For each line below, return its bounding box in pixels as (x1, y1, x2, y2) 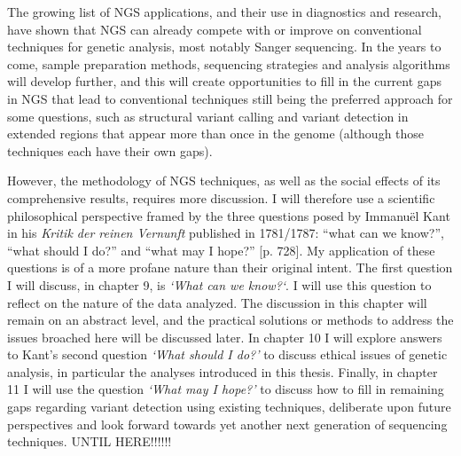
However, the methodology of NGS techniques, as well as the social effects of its (7, 171, 441, 190)
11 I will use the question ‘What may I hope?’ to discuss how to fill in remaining (7, 380, 444, 398)
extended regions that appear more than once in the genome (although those (7, 124, 425, 143)
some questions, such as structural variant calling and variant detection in (7, 106, 409, 125)
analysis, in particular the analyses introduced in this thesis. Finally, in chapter (7, 362, 438, 381)
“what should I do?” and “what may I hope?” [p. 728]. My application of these (7, 240, 435, 259)
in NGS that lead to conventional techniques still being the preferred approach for (7, 89, 453, 107)
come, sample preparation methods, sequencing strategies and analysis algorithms (7, 54, 450, 73)
